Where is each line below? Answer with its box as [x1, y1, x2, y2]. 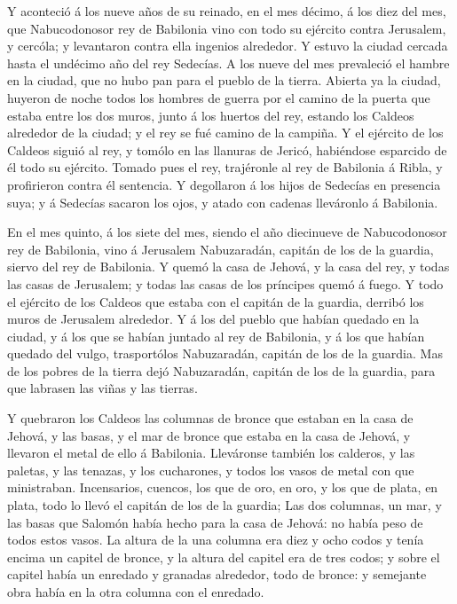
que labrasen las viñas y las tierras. [7, 379, 198, 397]
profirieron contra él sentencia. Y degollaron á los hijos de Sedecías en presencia [7, 175, 441, 193]
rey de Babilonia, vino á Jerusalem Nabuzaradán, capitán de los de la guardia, [7, 239, 434, 258]
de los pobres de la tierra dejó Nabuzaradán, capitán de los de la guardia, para [7, 361, 436, 380]
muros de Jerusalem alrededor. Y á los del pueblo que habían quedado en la [7, 310, 420, 328]
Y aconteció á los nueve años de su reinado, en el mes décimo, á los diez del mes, [7, 2, 446, 20]
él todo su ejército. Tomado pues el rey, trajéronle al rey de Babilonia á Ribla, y [7, 158, 443, 176]
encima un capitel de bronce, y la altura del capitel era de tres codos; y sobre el [7, 547, 440, 566]
